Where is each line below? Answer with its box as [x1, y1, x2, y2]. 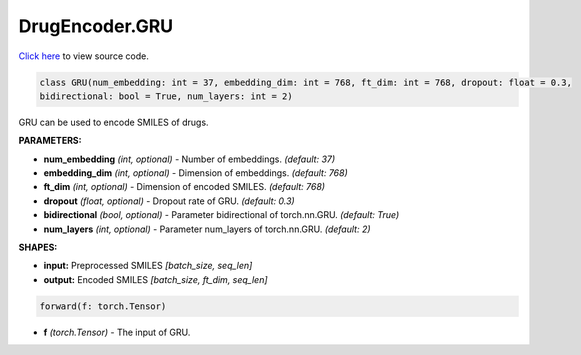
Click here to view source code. [18, 50, 149, 62]
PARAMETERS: [18, 135, 82, 147]
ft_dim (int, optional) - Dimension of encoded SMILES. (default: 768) [43, 181, 325, 193]
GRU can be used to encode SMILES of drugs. [18, 116, 209, 128]
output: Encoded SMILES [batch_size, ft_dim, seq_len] [43, 273, 269, 285]
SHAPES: [18, 241, 58, 254]
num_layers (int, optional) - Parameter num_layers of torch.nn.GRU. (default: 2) [43, 223, 371, 235]
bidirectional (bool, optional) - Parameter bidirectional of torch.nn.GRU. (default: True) [43, 209, 400, 221]
